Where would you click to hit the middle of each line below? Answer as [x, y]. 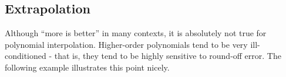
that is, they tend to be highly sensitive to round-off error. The [168, 56]
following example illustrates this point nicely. [87, 67]
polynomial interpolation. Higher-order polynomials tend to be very [126, 44]
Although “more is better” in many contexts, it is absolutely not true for [136, 33]
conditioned [26, 56]
